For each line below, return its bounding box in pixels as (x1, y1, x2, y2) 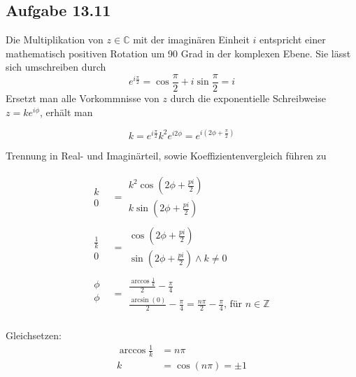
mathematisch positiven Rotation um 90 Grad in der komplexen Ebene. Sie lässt (6, 45, 351, 60)
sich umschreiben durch (6, 59, 106, 74)
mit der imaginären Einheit (133, 32, 250, 47)
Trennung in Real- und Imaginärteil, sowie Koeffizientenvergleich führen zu (6, 148, 327, 162)
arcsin (131, 296, 149, 304)
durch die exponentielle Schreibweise (170, 91, 326, 106)
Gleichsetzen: (6, 328, 62, 343)
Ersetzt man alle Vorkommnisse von (6, 91, 159, 106)
